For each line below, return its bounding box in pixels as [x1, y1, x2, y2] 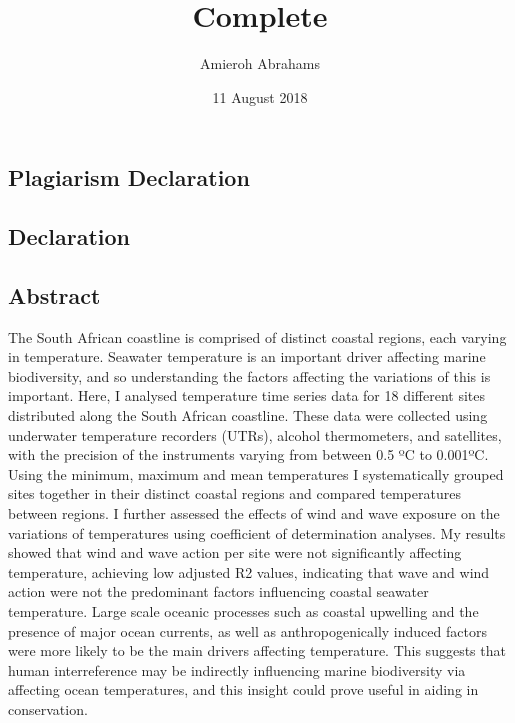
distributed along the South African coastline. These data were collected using [8, 405, 488, 426]
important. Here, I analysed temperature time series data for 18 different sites [8, 385, 486, 406]
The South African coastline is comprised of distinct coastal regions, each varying [8, 326, 507, 347]
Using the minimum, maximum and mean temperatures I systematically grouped [8, 463, 504, 484]
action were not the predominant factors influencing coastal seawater [8, 581, 429, 602]
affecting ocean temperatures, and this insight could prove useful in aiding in [8, 679, 479, 700]
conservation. [8, 698, 88, 719]
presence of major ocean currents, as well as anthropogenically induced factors [8, 620, 487, 641]
